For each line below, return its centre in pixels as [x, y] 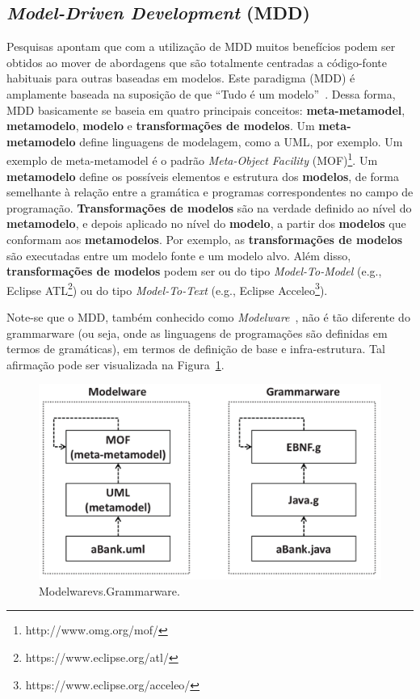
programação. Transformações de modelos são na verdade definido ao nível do [209, 207]
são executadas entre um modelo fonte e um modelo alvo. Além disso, [179, 255]
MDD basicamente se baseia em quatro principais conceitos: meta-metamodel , [206, 109]
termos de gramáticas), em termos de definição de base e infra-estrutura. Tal [196, 349]
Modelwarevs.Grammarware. [109, 590]
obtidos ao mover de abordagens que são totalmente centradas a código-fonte [197, 62]
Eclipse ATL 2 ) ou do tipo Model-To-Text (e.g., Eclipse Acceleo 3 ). [167, 288]
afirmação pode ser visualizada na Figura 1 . [115, 364]
